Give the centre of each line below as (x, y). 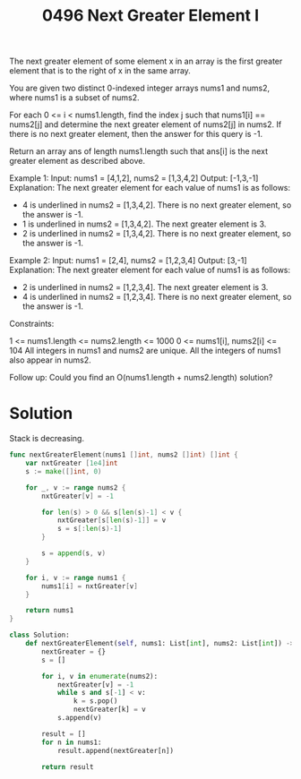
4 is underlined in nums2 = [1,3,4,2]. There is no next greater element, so (157, 205)
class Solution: (39, 635)
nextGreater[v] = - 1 (95, 685)
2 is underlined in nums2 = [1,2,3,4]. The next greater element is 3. (145, 287)
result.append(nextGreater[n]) (116, 750)
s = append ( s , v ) (73, 553)
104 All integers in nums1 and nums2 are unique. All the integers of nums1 (145, 351)
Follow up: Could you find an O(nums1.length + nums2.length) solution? (141, 378)
